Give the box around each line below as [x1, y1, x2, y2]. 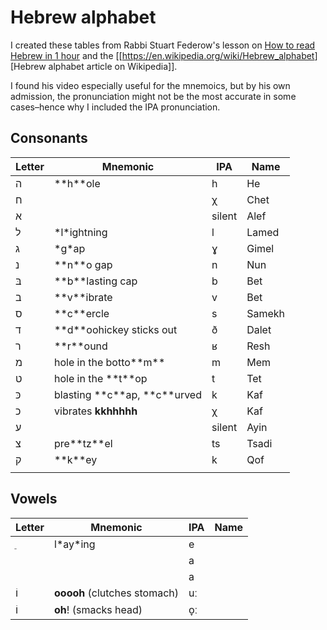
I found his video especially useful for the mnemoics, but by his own [10, 79, 291, 91]
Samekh [246, 306, 286, 320]
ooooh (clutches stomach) [54, 586, 179, 600]
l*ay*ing [54, 537, 96, 551]
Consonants [10, 130, 88, 147]
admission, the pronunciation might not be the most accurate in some [10, 90, 297, 102]
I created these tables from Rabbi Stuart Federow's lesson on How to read [10, 39, 316, 51]
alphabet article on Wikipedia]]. [48, 60, 178, 72]
